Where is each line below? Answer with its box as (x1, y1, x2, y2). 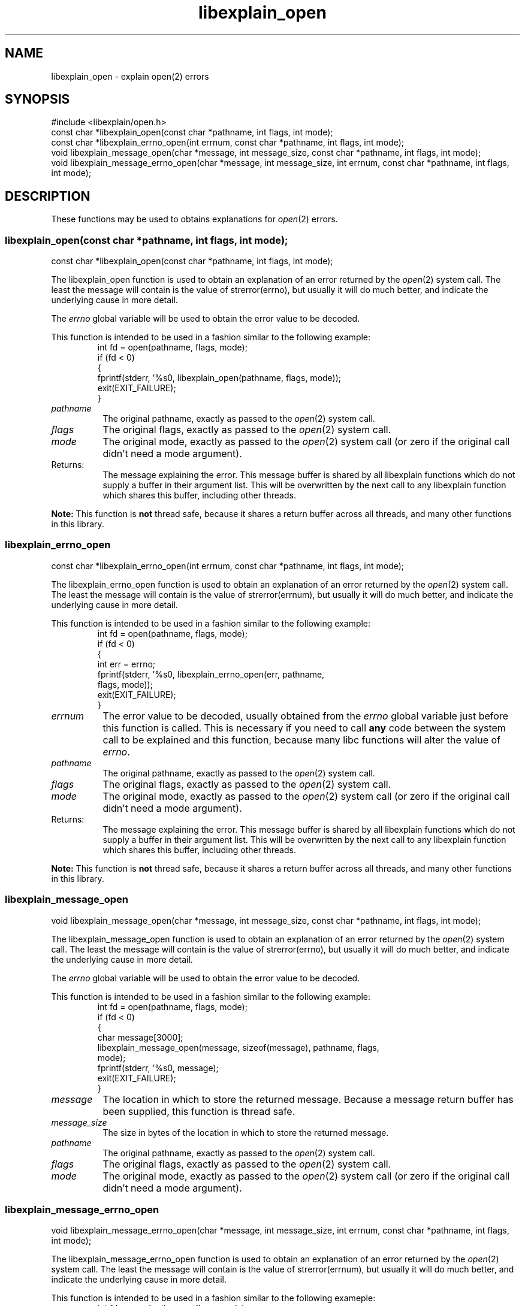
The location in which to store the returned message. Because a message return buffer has (102, 1093, 514, 1105)
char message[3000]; (97, 1032, 183, 1042)
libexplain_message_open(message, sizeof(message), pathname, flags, (97, 1042, 379, 1053)
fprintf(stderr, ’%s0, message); (97, 1062, 219, 1073)
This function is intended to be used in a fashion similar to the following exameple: (51, 1293, 376, 1304)
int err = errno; (97, 658, 156, 669)
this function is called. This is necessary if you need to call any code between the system (102, 721, 506, 734)
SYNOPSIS (5, 92, 70, 107)
